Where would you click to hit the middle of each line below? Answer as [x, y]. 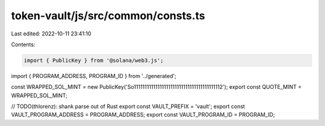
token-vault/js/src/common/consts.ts [108, 16]
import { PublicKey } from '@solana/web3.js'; [94, 60]
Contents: [23, 44]
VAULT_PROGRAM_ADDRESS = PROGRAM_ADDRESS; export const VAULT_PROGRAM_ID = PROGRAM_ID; [143, 115]
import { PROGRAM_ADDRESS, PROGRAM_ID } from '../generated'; [94, 76]
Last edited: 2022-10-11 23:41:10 [51, 34]
